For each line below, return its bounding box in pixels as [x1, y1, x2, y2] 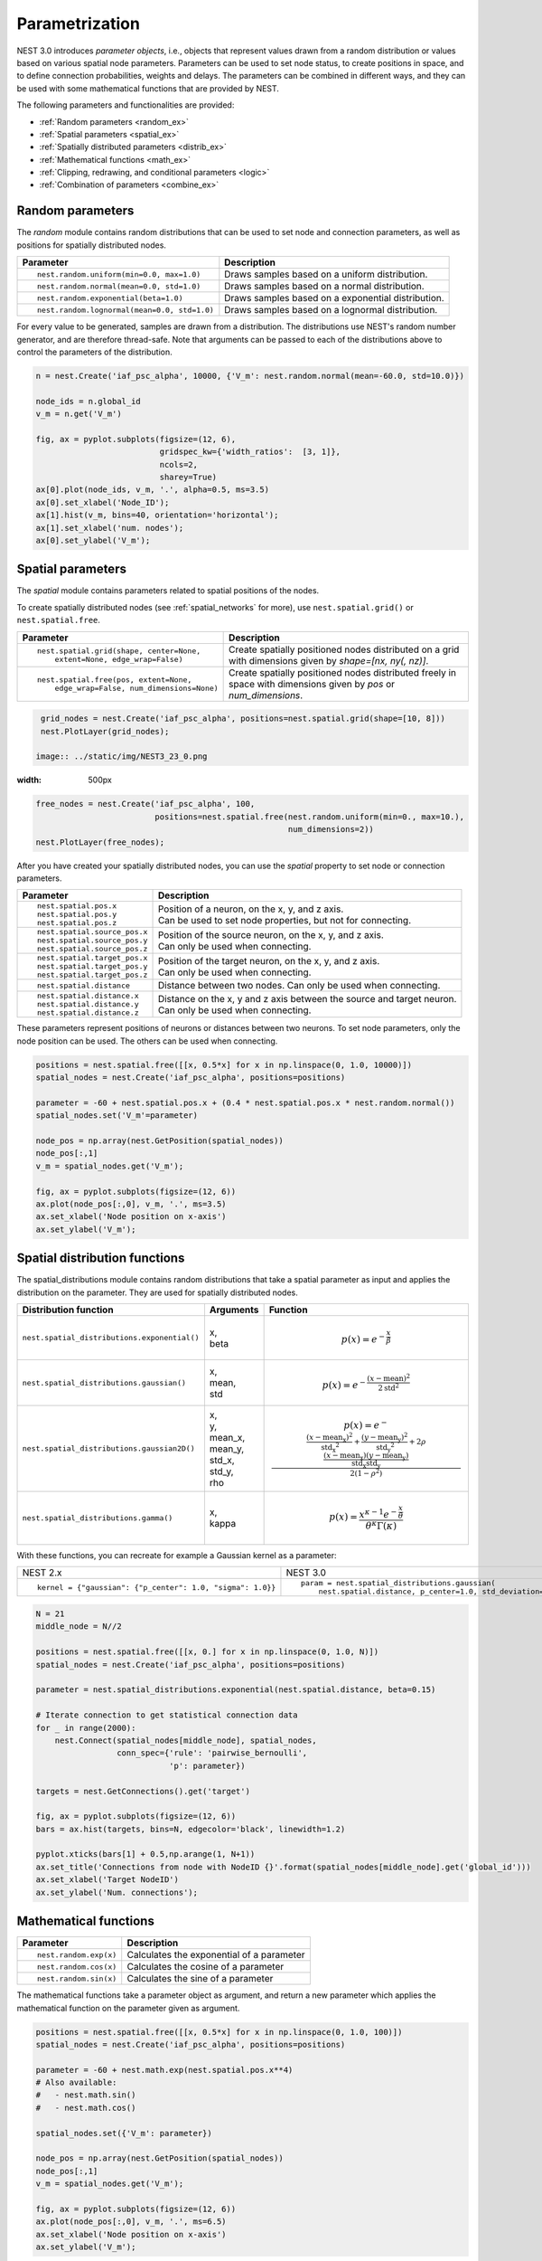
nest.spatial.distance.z [36, 1008, 139, 1017]
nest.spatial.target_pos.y [36, 961, 148, 971]
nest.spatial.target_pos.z [36, 970, 148, 980]
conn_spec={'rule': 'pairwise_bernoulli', [116, 1748, 308, 1758]
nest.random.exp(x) [36, 1950, 117, 1960]
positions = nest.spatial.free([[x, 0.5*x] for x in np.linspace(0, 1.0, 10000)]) [35, 1059, 413, 1070]
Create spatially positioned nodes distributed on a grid [229, 643, 460, 656]
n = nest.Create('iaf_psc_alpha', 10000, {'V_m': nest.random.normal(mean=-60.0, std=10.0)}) [35, 371, 465, 381]
